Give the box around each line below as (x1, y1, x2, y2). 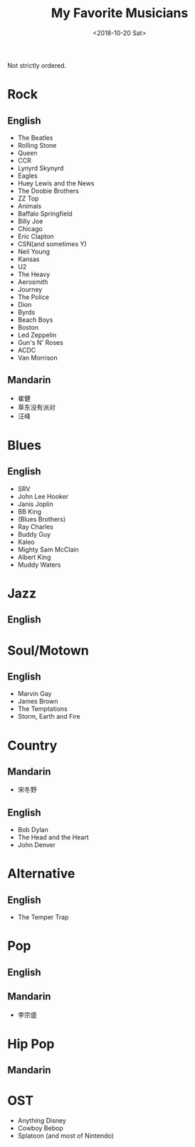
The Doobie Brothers (17, 186, 80, 195)
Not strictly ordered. (7, 61, 67, 69)
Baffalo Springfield (17, 209, 73, 218)
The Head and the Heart (17, 833, 89, 842)
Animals (17, 201, 42, 210)
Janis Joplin (17, 500, 53, 508)
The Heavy (17, 270, 51, 278)
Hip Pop (7, 1036, 55, 1052)
